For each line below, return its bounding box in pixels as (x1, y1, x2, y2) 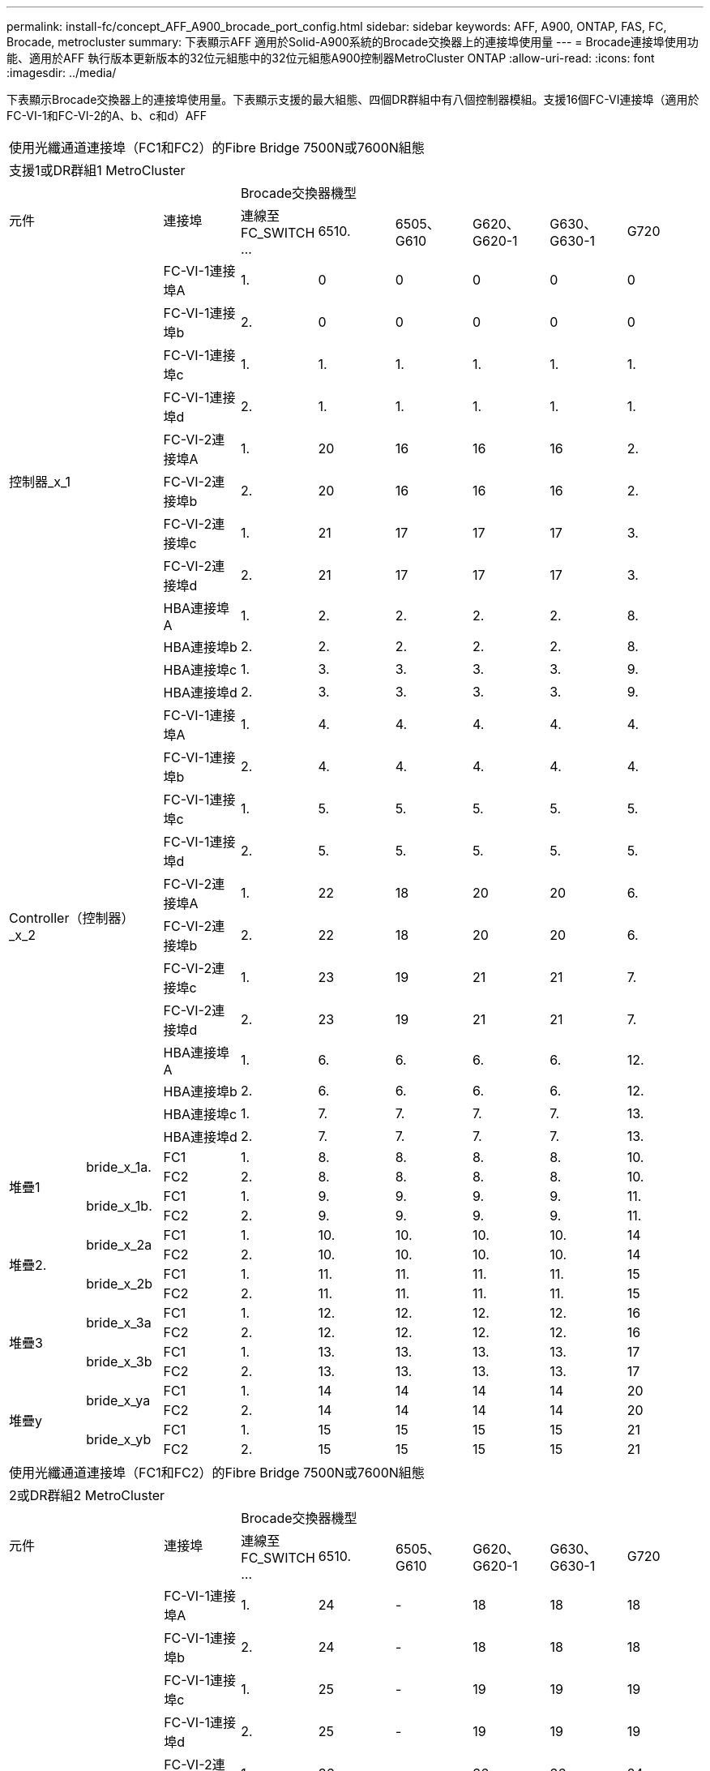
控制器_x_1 (9, 474, 71, 490)
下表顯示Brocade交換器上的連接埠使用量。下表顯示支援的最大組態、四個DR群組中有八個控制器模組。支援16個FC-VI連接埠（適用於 (6, 92, 699, 106)
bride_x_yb (86, 1431, 152, 1447)
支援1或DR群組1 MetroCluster (9, 162, 186, 178)
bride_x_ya (86, 1392, 151, 1409)
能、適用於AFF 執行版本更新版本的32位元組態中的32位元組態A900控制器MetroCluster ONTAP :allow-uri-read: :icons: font (6, 51, 655, 65)
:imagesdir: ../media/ (6, 66, 117, 79)
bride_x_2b (86, 1276, 153, 1292)
